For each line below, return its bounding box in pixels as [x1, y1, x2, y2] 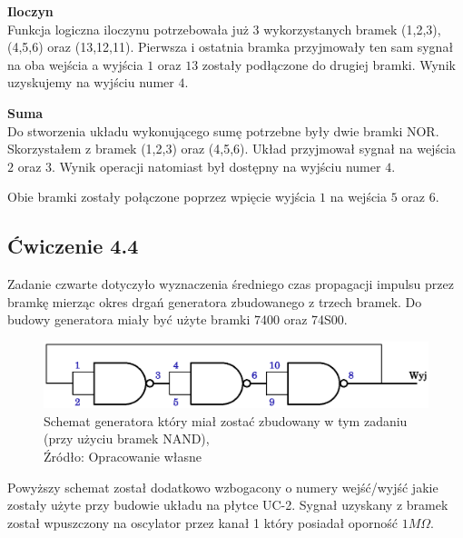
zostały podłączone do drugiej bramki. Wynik [202, 55, 456, 74]
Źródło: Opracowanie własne [44, 446, 202, 465]
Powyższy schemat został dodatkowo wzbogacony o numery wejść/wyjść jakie [7, 477, 438, 496]
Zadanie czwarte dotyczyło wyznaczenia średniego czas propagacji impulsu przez [7, 274, 454, 294]
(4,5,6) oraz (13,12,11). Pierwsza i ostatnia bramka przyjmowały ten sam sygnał [7, 37, 454, 56]
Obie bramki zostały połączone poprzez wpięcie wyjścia [7, 187, 316, 206]
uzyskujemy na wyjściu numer [7, 73, 174, 92]
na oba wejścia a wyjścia [7, 55, 143, 74]
